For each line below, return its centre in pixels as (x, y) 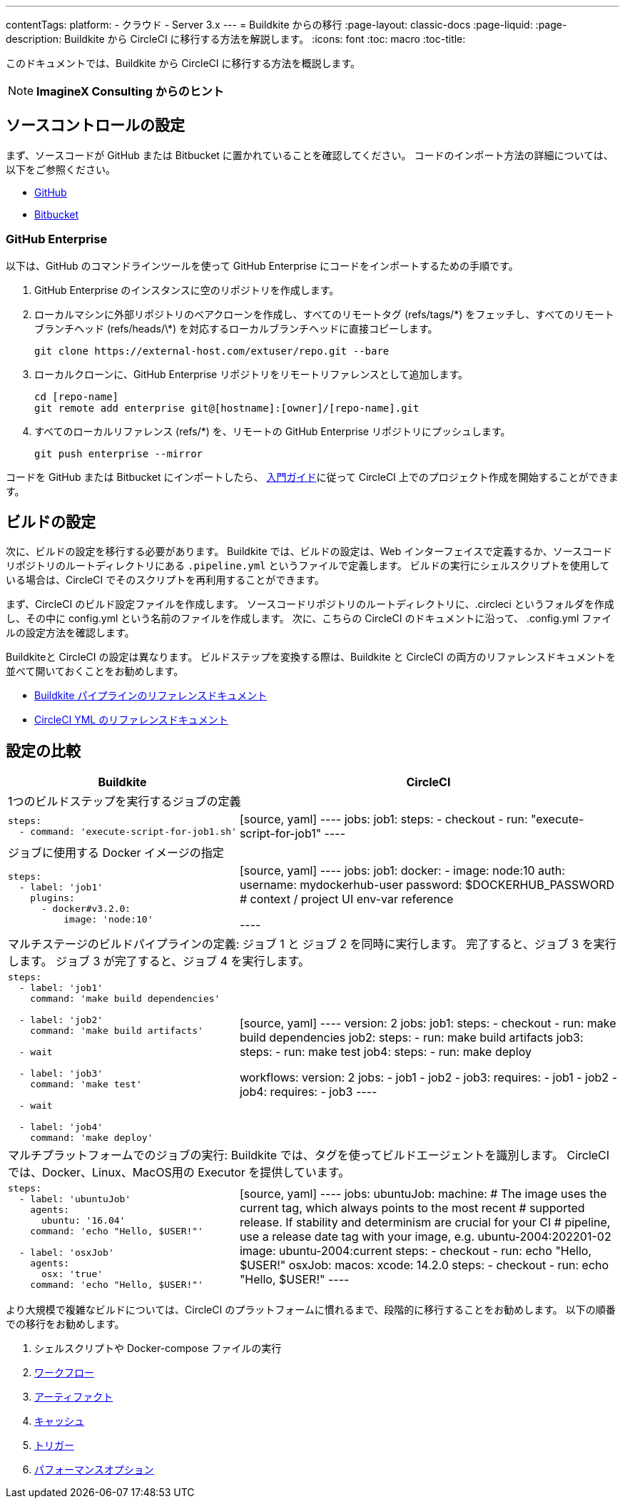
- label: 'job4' (61, 1127)
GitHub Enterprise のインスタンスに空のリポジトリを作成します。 (187, 290)
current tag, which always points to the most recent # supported (412, 1208)
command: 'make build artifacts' (117, 1031)
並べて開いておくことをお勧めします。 (95, 671)
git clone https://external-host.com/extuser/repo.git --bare (212, 351)
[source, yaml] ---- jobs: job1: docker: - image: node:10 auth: (402, 871)
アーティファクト (74, 1397)
